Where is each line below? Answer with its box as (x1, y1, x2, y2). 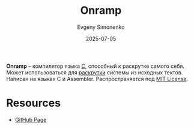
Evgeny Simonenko (77, 23, 125, 31)
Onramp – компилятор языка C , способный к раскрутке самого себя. (6, 62, 185, 70)
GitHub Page (14, 116, 47, 123)
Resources (6, 97, 61, 110)
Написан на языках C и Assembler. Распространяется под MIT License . (6, 75, 189, 82)
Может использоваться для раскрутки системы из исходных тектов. (6, 68, 183, 76)
